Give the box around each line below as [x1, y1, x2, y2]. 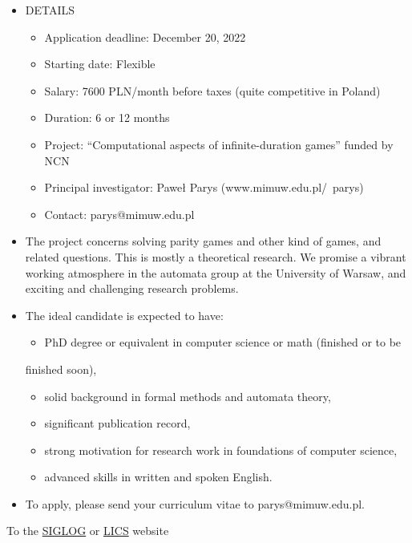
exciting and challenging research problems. [25, 280, 239, 297]
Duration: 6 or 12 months [44, 109, 170, 126]
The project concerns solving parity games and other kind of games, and [25, 233, 382, 249]
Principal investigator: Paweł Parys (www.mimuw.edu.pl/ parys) [44, 179, 364, 196]
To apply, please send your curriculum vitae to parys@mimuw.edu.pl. [25, 495, 365, 512]
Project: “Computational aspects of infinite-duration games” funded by [44, 136, 394, 152]
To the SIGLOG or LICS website [6, 522, 169, 539]
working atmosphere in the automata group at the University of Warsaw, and [25, 264, 406, 281]
